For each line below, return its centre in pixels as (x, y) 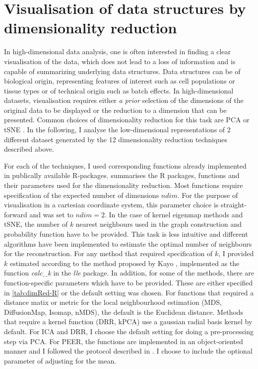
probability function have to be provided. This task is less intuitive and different (126, 234)
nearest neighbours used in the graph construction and (159, 224)
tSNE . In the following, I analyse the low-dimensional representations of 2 (117, 130)
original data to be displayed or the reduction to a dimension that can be (115, 110)
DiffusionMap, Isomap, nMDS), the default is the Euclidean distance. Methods (124, 312)
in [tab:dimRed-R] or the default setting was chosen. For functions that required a (129, 292)
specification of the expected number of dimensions (82, 195)
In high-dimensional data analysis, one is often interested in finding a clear (118, 51)
